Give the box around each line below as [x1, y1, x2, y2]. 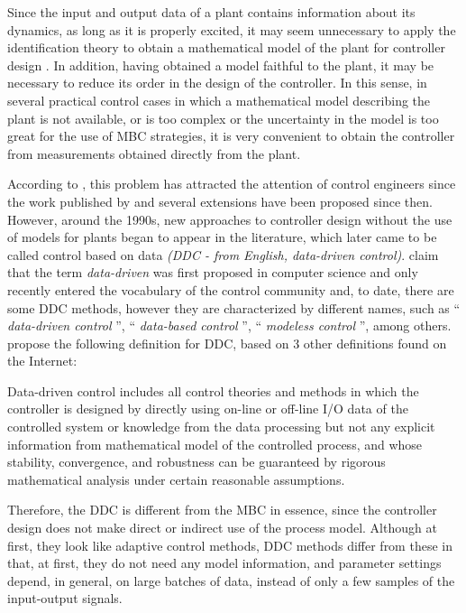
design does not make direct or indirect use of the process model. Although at [7, 518, 437, 537]
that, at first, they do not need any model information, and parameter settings [7, 553, 442, 572]
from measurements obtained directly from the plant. [7, 144, 301, 163]
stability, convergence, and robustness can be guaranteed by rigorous [7, 452, 386, 471]
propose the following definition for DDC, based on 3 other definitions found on [7, 333, 447, 352]
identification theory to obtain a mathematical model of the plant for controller [7, 38, 445, 57]
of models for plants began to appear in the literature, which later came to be [7, 228, 437, 246]
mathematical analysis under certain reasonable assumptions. [7, 469, 345, 488]
